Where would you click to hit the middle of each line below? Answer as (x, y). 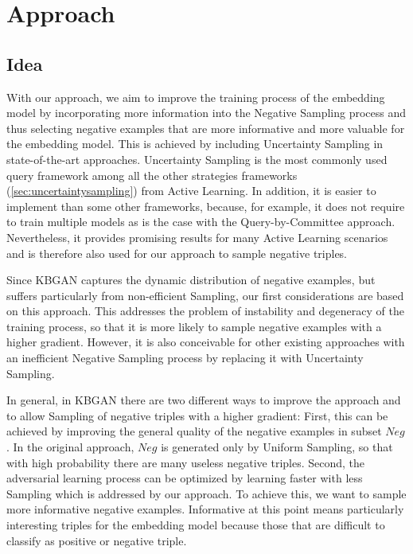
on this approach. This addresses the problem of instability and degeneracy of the (205, 311)
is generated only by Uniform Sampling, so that (277, 447)
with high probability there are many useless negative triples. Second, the (186, 462)
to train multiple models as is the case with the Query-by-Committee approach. (201, 222)
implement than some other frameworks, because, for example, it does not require (206, 206)
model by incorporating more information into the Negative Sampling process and (206, 113)
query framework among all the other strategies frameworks (152, 175)
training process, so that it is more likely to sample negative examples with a (194, 326)
